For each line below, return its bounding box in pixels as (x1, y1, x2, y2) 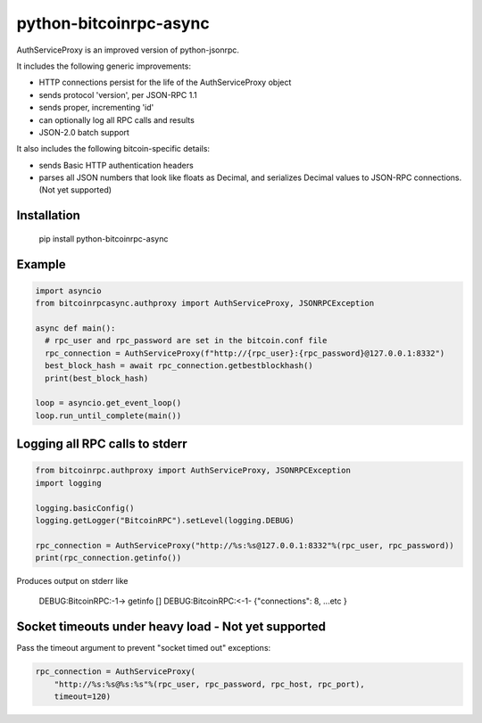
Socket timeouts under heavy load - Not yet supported (16, 620, 326, 635)
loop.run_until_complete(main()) (35, 410, 182, 421)
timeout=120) (54, 692, 112, 702)
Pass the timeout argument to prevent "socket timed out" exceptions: (16, 643, 271, 653)
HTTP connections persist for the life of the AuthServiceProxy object (38, 77, 292, 88)
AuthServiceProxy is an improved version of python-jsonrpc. (16, 45, 240, 55)
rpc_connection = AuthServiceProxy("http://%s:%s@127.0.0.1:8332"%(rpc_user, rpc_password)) (35, 540, 454, 550)
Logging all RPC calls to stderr (16, 437, 187, 452)
